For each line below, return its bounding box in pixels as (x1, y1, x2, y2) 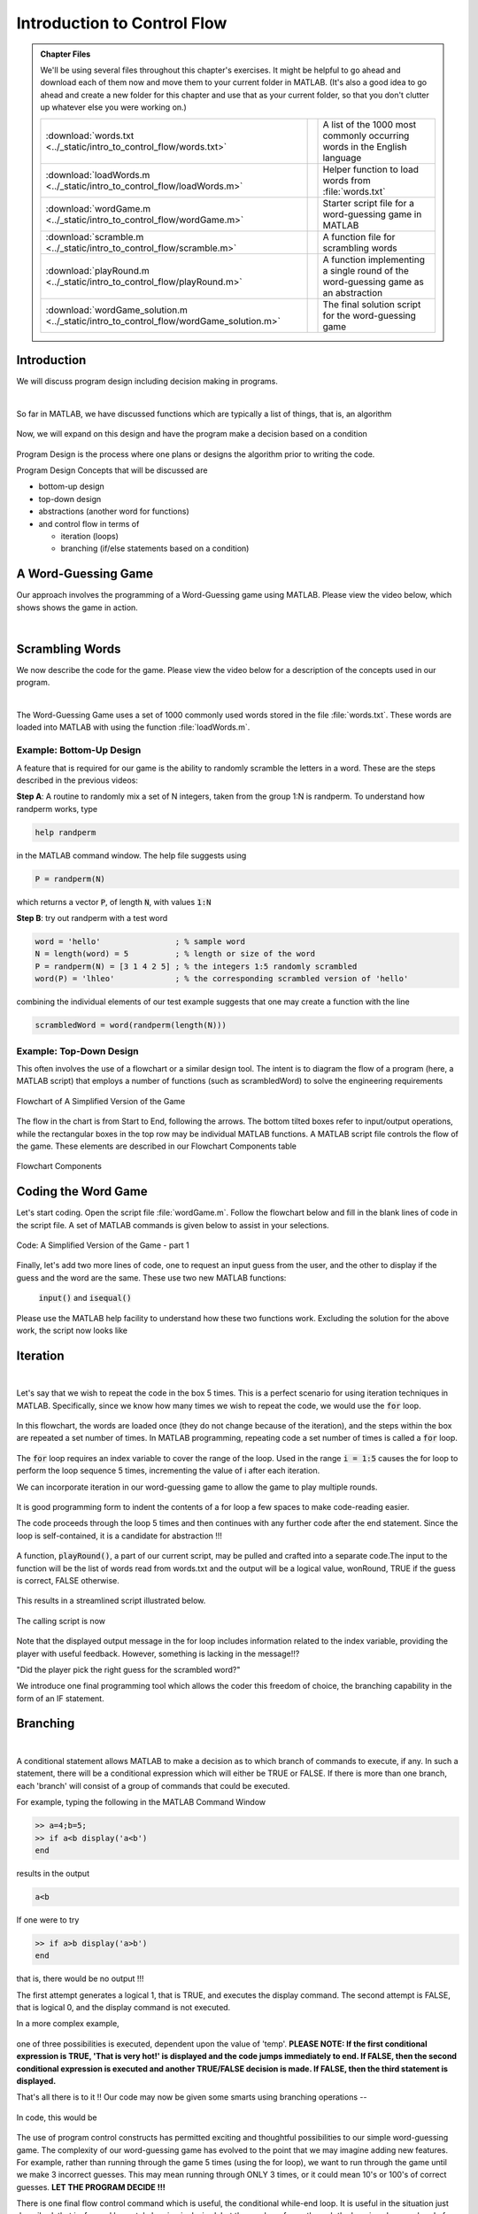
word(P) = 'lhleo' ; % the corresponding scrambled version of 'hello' (35, 974, 409, 984)
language (322, 151, 362, 164)
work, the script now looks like (16, 1325, 128, 1335)
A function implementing (322, 253, 425, 266)
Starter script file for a (322, 197, 415, 209)
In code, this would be (16, 2112, 97, 2123)
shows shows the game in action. (16, 602, 139, 613)
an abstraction (322, 286, 383, 298)
